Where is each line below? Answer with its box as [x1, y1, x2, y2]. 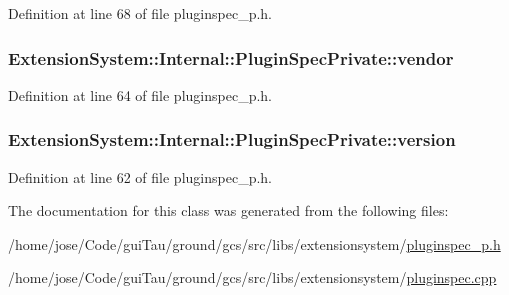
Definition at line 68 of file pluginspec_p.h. [8, 3, 272, 23]
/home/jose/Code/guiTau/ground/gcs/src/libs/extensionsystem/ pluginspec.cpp [8, 267, 497, 288]
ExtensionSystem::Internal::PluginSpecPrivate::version [8, 127, 456, 152]
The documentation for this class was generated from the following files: [8, 200, 449, 221]
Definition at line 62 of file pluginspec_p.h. [8, 166, 272, 187]
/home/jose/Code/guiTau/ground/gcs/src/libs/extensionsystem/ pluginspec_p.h [8, 233, 501, 254]
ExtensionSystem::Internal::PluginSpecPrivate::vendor [8, 45, 454, 70]
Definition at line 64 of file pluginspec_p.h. [8, 84, 272, 105]
